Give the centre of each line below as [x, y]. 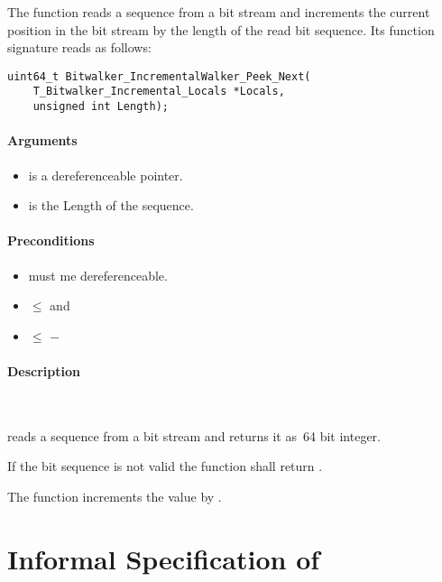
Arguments [42, 140]
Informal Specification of [164, 558]
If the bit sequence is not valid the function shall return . [165, 466]
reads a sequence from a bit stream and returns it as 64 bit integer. [194, 435]
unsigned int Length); [101, 107]
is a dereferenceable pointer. [106, 175]
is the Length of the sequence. [111, 205]
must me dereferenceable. [98, 275]
